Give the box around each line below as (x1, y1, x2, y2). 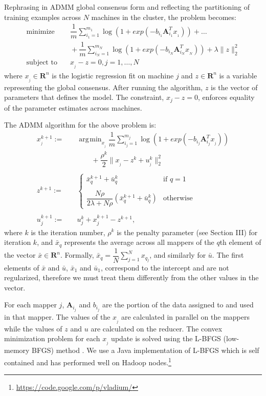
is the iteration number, (31, 226, 105, 237)
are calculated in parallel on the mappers (121, 311, 250, 322)
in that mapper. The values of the (4, 311, 110, 322)
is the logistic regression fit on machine (52, 70, 174, 80)
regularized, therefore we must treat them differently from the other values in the (4, 272, 259, 283)
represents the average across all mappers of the (64, 237, 214, 247)
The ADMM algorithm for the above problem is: (4, 119, 157, 130)
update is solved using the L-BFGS (111, 333, 221, 344)
